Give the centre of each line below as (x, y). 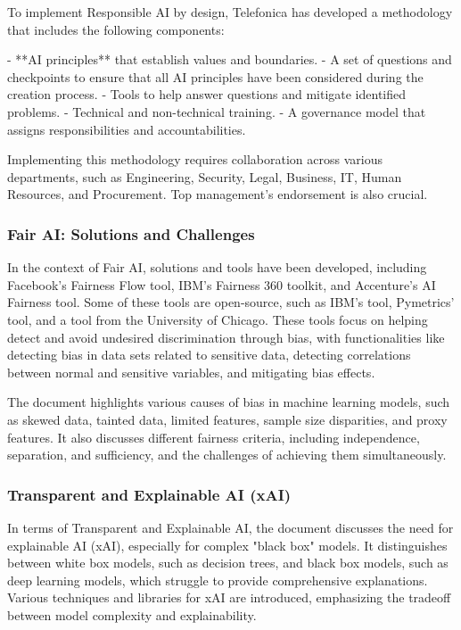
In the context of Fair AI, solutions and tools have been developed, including (217, 267)
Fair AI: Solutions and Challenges (131, 233)
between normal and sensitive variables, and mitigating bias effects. (191, 372)
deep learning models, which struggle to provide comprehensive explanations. (218, 580)
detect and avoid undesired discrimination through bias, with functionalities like (226, 337)
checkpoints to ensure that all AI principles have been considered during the (215, 76)
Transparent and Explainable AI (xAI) (149, 494)
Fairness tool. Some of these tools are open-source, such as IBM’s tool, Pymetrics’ (231, 302)
